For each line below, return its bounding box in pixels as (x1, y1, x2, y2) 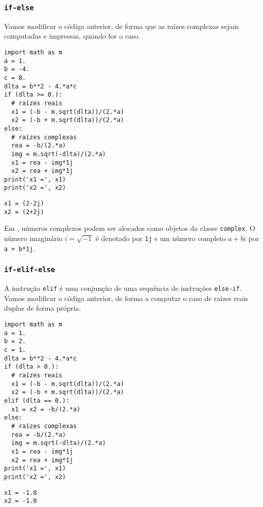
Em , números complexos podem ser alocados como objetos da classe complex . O (4, 223, 255, 233)
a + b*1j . (4, 243, 36, 253)
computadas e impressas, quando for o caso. (4, 31, 141, 41)
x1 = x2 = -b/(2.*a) (11, 405, 81, 413)
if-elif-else (4, 265, 55, 274)
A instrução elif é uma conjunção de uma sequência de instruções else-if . (4, 283, 242, 293)
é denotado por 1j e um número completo (95, 233, 226, 244)
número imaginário (4, 233, 62, 244)
